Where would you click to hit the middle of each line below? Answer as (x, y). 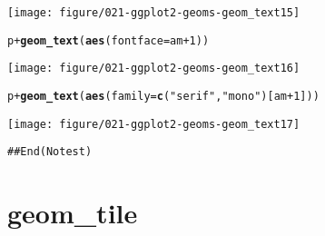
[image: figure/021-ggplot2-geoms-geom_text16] (154, 69)
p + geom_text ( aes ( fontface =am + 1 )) (108, 40)
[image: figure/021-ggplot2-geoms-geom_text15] (154, 13)
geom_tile (73, 213)
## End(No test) (50, 152)
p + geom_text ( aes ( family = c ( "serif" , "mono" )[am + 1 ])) (163, 96)
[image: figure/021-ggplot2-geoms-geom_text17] (154, 124)
